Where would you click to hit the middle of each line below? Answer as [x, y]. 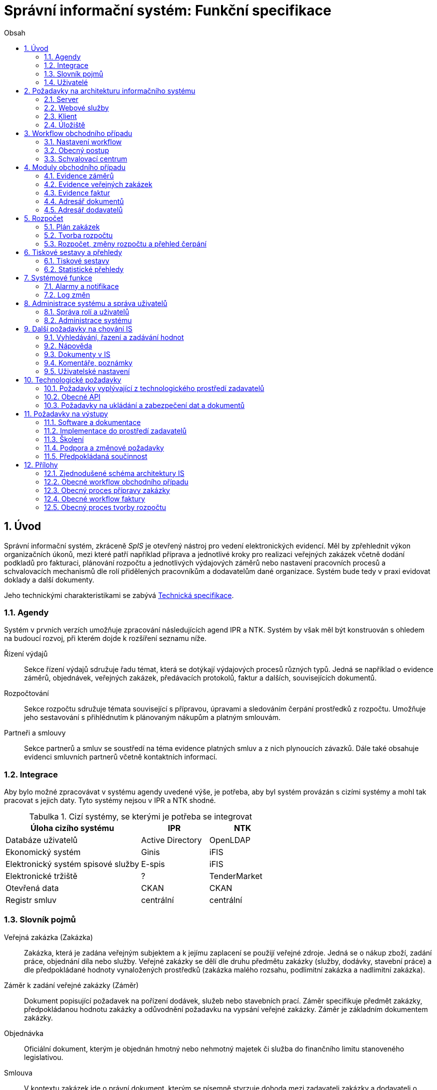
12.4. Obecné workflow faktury [95, 498]
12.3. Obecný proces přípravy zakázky [107, 490]
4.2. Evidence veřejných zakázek [98, 184]
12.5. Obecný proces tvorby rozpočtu [105, 507]
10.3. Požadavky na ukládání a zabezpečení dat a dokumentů [144, 405]
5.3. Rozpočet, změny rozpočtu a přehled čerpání [125, 243]
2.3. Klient [60, 116]
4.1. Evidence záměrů [79, 175]
